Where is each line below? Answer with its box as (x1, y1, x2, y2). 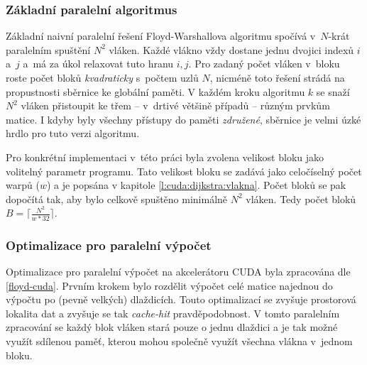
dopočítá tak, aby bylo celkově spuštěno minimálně (6, 191, 228, 206)
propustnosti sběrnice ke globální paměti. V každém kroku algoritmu (6, 84, 305, 99)
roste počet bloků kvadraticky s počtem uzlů (6, 70, 199, 85)
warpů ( (6, 178, 40, 192)
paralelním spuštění (6, 42, 91, 57)
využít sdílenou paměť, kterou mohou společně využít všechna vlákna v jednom (6, 333, 353, 348)
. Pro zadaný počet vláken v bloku (188, 56, 340, 71)
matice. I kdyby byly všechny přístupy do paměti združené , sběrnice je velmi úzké (6, 111, 361, 126)
